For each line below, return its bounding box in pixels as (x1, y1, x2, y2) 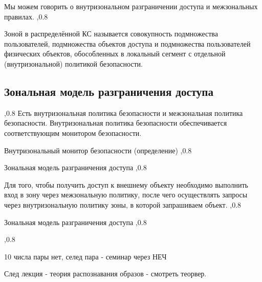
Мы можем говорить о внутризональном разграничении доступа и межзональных (4, 1, 258, 11)
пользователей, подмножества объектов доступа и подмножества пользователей (4, 38, 251, 49)
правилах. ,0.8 (4, 11, 48, 22)
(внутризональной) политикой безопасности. (4, 58, 143, 69)
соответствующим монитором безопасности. (4, 127, 142, 138)
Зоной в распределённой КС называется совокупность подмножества (4, 28, 218, 39)
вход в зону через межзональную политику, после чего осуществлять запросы (4, 189, 248, 200)
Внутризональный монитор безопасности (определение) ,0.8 (4, 145, 192, 155)
